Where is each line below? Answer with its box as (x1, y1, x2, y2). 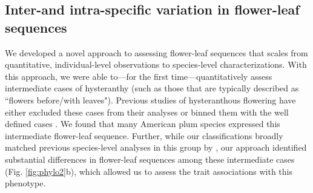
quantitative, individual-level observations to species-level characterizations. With (5, 58, 307, 71)
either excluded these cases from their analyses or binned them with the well (5, 105, 289, 118)
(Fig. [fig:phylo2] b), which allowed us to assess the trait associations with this (5, 165, 292, 177)
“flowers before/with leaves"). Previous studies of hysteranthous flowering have (5, 93, 296, 106)
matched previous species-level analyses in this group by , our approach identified (5, 141, 307, 154)
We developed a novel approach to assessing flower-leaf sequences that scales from (5, 46, 308, 59)
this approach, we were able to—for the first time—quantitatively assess (5, 70, 272, 82)
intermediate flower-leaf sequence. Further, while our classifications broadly (5, 129, 283, 142)
